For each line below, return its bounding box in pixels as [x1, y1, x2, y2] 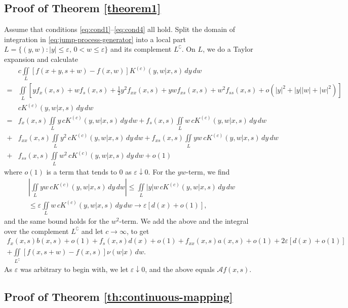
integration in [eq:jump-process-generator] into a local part [4, 33, 186, 44]
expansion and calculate [4, 53, 78, 64]
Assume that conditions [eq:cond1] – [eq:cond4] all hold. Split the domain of [4, 24, 236, 35]
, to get [126, 225, 149, 236]
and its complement [110, 44, 172, 54]
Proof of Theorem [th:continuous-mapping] [4, 289, 233, 304]
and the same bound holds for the [4, 216, 109, 226]
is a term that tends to [46, 166, 117, 177]
